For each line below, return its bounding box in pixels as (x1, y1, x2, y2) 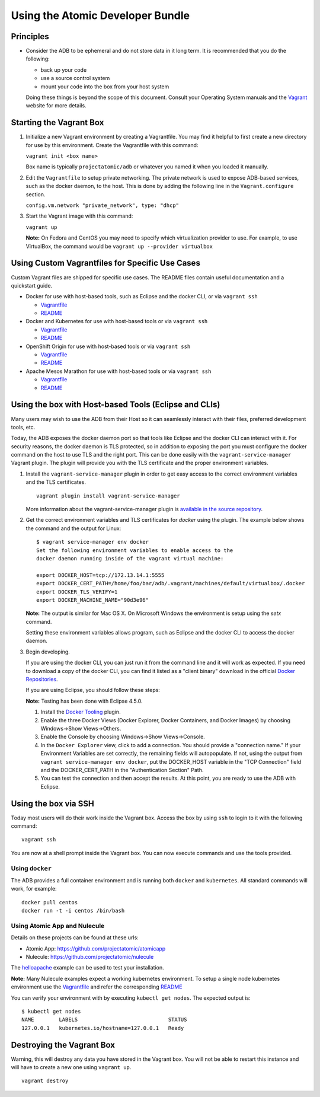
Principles (11, 31, 50, 42)
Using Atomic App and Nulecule (11, 921, 105, 930)
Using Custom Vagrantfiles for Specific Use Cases (11, 258, 201, 268)
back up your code (40, 66, 87, 74)
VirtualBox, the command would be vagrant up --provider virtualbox (25, 243, 213, 250)
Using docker (11, 864, 52, 872)
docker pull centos (21, 899, 78, 905)
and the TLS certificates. (25, 479, 86, 486)
